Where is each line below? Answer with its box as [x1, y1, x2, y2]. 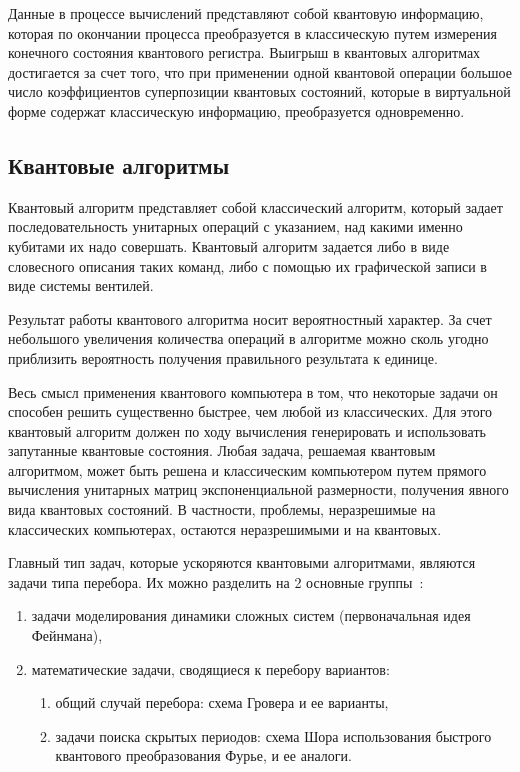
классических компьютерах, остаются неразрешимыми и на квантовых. [8, 518, 442, 539]
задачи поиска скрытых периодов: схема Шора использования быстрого [55, 725, 492, 746]
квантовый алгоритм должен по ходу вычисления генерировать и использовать [8, 420, 486, 441]
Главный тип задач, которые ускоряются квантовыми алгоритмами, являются [8, 552, 476, 573]
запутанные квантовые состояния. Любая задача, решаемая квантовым [8, 440, 436, 461]
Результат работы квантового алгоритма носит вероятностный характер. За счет [8, 308, 492, 329]
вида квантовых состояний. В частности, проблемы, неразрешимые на [8, 499, 436, 520]
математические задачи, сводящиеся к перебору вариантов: [31, 658, 390, 679]
